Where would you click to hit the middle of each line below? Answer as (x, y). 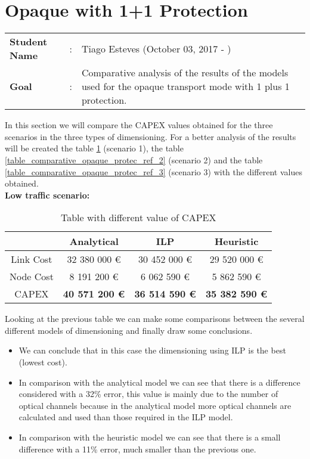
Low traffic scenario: (47, 195)
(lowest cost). (43, 362)
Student (29, 42)
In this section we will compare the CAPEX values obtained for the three (139, 125)
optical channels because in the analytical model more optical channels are (155, 405)
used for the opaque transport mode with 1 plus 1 (185, 86)
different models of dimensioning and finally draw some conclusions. (129, 330)
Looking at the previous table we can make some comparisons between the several (155, 319)
